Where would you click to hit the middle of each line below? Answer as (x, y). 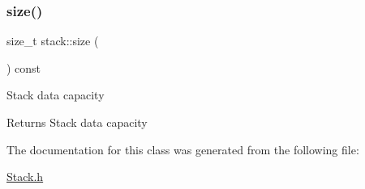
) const (24, 67)
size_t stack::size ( (53, 41)
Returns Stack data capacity (77, 122)
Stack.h (25, 176)
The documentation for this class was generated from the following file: (183, 149)
